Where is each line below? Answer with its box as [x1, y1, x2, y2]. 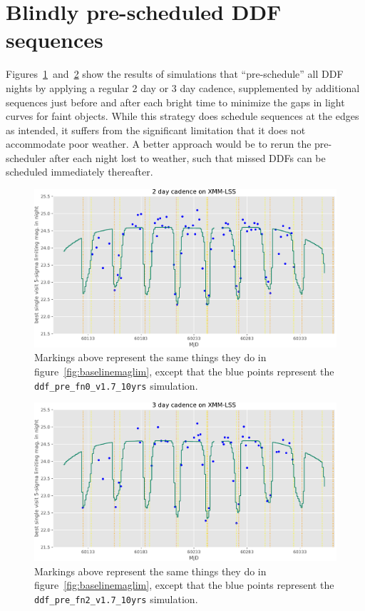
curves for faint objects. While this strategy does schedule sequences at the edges [6, 108, 359, 123]
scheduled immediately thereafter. [6, 164, 153, 179]
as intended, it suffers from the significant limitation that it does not [6, 122, 306, 137]
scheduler [6, 150, 46, 165]
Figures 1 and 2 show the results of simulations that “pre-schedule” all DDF [6, 66, 344, 81]
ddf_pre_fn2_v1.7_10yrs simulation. [34, 591, 198, 606]
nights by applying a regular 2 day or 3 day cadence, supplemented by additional [6, 80, 360, 95]
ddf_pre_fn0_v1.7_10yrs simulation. [34, 378, 198, 393]
